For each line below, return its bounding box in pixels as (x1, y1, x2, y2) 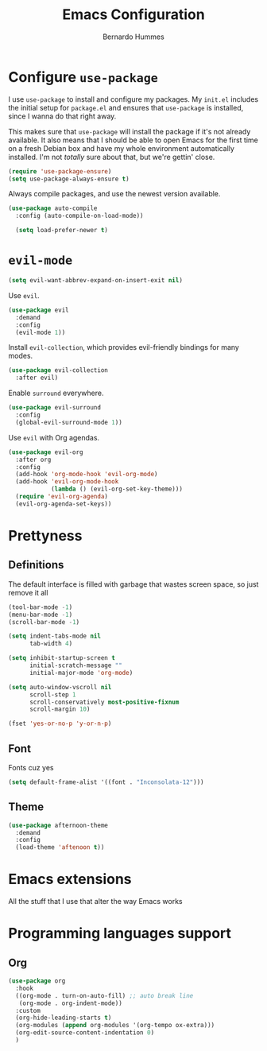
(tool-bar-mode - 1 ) (8, 603, 73, 611)
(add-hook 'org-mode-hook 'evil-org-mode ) (15, 471, 158, 479)
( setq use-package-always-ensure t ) (8, 175, 130, 183)
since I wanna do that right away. (8, 111, 117, 121)
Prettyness (8, 526, 83, 545)
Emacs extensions (8, 871, 133, 888)
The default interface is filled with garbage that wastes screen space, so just (8, 579, 259, 589)
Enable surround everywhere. (8, 388, 104, 398)
